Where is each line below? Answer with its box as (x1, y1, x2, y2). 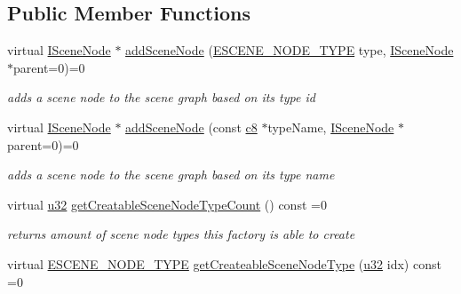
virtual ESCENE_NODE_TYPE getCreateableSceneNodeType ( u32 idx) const (7, 254, 441, 273)
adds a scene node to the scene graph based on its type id (7, 88, 315, 107)
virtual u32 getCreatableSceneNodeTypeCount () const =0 (7, 195, 327, 213)
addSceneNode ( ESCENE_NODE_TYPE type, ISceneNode (125, 41, 454, 60)
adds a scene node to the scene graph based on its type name (7, 165, 335, 184)
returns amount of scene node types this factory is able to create (7, 225, 355, 243)
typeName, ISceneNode (267, 117, 394, 136)
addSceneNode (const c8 (125, 117, 258, 136)
